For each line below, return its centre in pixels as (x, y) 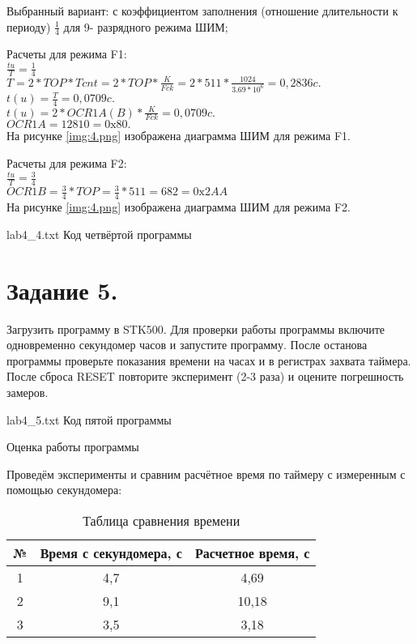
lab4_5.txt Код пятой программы (89, 419)
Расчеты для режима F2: (67, 163)
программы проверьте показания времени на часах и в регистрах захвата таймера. (209, 360)
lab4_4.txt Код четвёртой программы (99, 234)
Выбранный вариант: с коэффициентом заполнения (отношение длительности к (202, 11)
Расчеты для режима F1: (67, 54)
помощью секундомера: (64, 490)
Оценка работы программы (73, 447)
